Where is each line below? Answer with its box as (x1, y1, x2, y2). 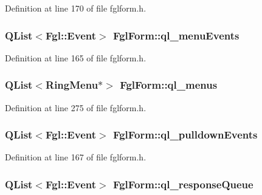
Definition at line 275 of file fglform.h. (5, 101, 147, 114)
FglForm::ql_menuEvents (112, 27, 240, 43)
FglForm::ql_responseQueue (112, 176, 253, 191)
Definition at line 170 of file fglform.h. (5, 2, 147, 14)
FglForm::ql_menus (120, 77, 218, 92)
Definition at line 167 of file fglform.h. (5, 151, 147, 163)
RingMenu (46, 77, 98, 92)
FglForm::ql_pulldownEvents (112, 127, 258, 142)
